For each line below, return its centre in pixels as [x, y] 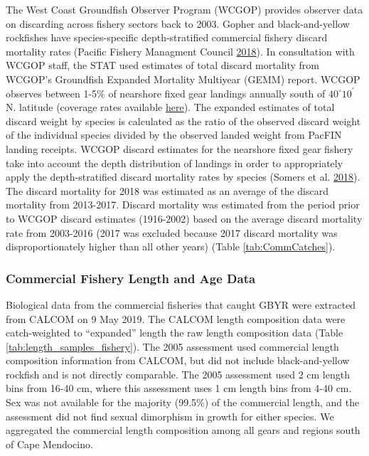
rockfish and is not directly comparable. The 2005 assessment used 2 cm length [178, 374]
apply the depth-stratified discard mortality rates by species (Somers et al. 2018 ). [183, 177]
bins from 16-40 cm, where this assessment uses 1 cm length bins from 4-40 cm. [179, 388]
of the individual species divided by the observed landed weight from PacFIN [174, 135]
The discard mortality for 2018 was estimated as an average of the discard [167, 190]
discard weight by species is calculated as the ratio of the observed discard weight [183, 121]
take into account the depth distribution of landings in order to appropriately [175, 163]
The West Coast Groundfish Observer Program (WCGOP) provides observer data [184, 9]
